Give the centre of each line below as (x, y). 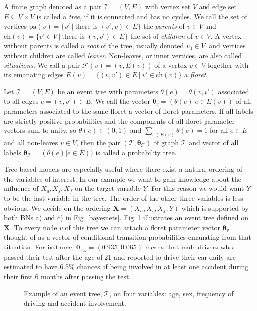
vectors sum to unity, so (40, 130)
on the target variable (108, 188)
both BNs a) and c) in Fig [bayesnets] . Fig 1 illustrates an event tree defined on (126, 218)
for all (219, 130)
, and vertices (225, 45)
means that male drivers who (189, 246)
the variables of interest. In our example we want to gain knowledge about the (123, 178)
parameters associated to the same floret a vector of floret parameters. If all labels (128, 110)
